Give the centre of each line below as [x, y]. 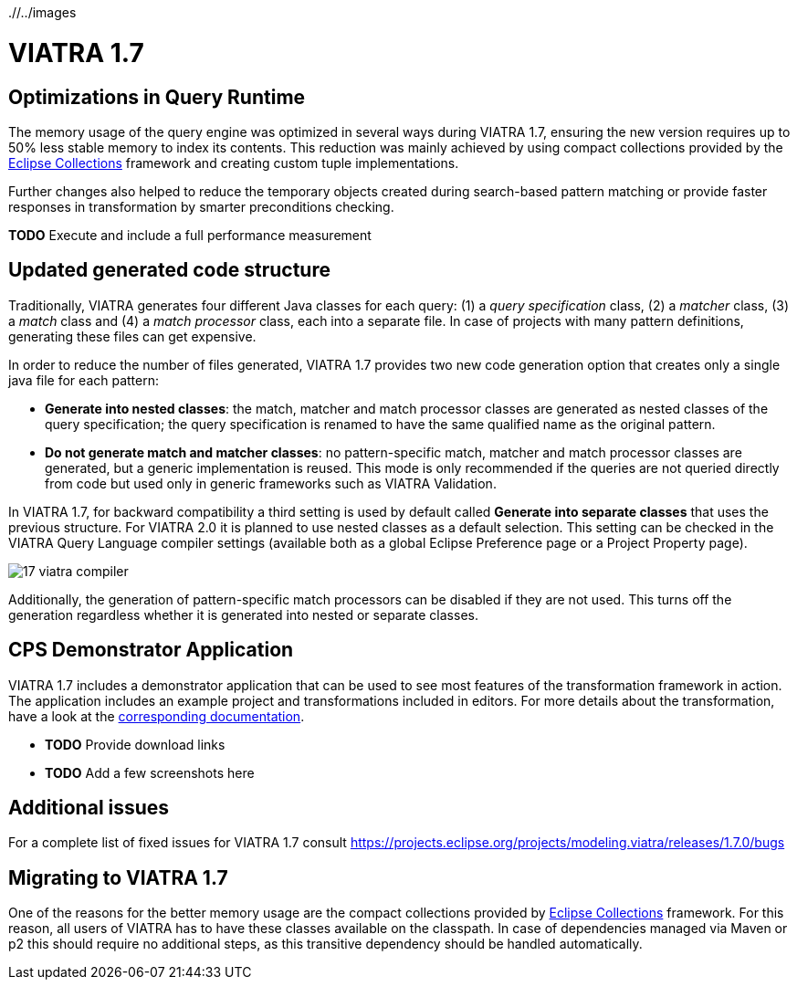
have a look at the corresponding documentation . [157, 716]
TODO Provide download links [135, 744]
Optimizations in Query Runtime [157, 97]
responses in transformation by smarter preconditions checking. [201, 206]
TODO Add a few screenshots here [150, 772]
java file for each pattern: [84, 380]
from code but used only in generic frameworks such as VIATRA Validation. [271, 483]
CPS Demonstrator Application [151, 650]
